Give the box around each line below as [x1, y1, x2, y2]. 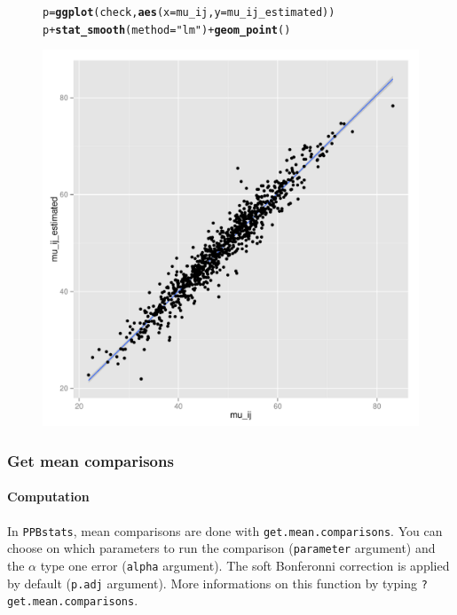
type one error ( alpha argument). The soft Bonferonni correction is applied [40, 556, 450, 574]
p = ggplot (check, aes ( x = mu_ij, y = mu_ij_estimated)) [43, 6, 335, 19]
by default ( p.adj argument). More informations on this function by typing [7, 573, 417, 592]
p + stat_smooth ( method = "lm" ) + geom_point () [43, 23, 291, 36]
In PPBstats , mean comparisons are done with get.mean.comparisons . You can [7, 521, 443, 540]
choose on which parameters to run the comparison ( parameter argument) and [7, 539, 436, 557]
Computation [7, 487, 90, 506]
